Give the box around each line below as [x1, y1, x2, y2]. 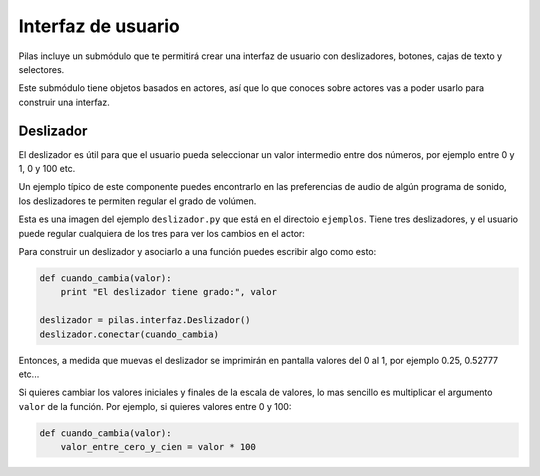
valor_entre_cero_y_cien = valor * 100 [60, 441, 257, 453]
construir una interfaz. [18, 96, 110, 108]
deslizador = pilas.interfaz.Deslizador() [39, 315, 251, 326]
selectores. [18, 63, 65, 75]
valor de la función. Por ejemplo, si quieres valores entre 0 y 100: [18, 400, 292, 412]
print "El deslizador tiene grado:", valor [60, 286, 277, 298]
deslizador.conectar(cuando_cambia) [39, 328, 220, 340]
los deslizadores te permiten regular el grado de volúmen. [18, 195, 257, 207]
